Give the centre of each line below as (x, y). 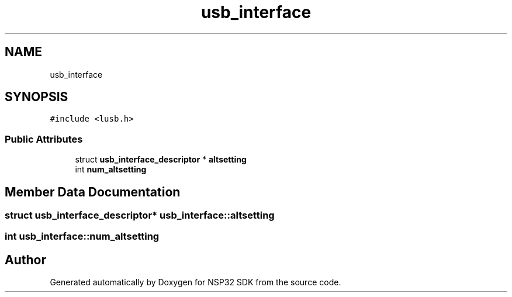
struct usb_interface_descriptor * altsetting (161, 160)
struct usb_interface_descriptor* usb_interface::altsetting (140, 215)
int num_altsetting (111, 170)
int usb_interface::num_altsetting (82, 236)
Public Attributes (44, 139)
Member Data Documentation (93, 192)
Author (25, 260)
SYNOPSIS (37, 97)
